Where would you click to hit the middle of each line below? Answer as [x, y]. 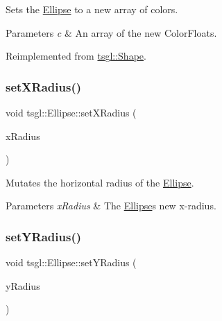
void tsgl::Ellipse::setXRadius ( [71, 112]
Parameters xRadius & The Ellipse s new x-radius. [111, 206]
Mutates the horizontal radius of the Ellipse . [100, 182]
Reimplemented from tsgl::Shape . [76, 56]
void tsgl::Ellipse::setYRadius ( [71, 262]
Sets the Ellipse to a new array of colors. [92, 9]
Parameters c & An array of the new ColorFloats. [111, 32]
